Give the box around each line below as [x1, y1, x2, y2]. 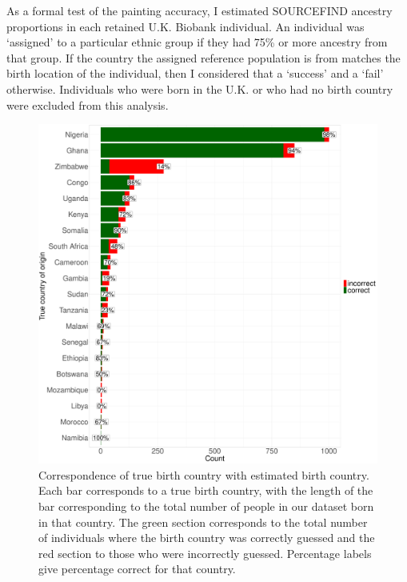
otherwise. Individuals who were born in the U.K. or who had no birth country [6, 80, 393, 97]
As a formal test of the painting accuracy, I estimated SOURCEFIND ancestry [6, 2, 393, 18]
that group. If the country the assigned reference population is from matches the [6, 49, 401, 66]
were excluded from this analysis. [6, 96, 169, 113]
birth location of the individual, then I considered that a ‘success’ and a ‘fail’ [6, 65, 384, 82]
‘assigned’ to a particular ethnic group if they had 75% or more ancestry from [6, 34, 388, 50]
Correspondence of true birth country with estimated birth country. [38, 466, 369, 483]
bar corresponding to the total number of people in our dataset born [38, 497, 374, 514]
